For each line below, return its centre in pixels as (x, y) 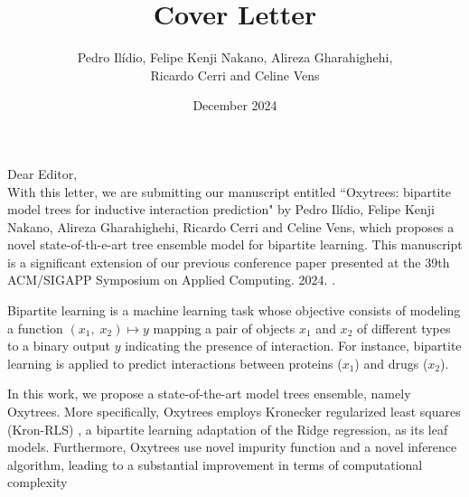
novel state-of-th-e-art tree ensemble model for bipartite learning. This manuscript (235, 244)
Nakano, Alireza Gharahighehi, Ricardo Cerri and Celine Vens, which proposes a (231, 226)
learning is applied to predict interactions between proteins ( (175, 363)
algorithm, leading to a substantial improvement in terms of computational (215, 464)
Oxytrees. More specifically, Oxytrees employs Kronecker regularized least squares (234, 412)
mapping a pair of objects (224, 328)
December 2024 (235, 105)
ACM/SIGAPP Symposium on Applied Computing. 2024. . (172, 280)
